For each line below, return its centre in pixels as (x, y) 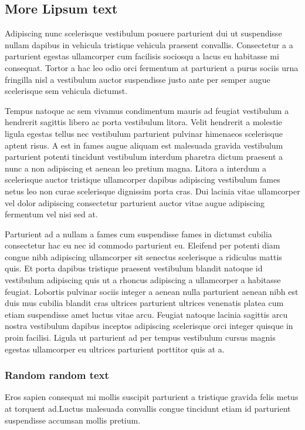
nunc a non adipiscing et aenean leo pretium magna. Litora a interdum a (136, 168)
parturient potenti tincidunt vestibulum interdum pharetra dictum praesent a (144, 157)
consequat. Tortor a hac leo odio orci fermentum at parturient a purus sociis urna (152, 67)
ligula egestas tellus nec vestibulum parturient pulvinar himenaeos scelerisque (144, 133)
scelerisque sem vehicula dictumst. (66, 91)
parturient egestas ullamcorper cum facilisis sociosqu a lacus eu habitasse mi (142, 56)
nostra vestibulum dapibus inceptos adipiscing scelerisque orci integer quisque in (149, 326)
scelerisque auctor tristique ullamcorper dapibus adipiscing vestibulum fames (143, 179)
